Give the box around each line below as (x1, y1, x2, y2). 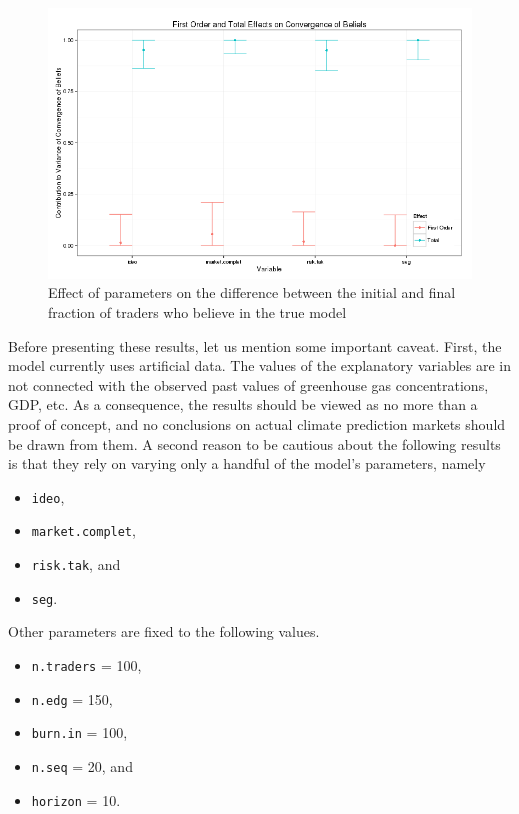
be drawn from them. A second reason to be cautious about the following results (8, 433, 501, 454)
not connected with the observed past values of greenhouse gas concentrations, (8, 374, 489, 395)
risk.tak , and (31, 554, 121, 575)
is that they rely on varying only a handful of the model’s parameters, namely (8, 453, 486, 474)
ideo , (31, 486, 65, 507)
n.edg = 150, (31, 688, 113, 709)
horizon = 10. (31, 789, 121, 810)
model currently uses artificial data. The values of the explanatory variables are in (8, 355, 511, 376)
